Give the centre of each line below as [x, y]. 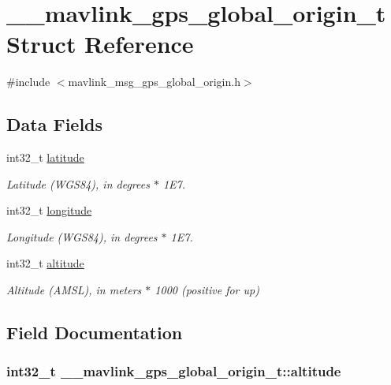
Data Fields [55, 124]
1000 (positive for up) [207, 290]
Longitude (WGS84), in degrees [82, 236]
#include [28, 82]
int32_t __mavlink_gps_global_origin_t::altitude [174, 371]
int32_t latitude [45, 157]
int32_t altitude [45, 263]
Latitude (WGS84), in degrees [78, 183]
